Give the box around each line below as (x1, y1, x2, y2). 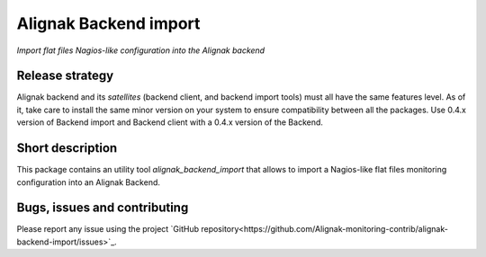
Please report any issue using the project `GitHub (16, 224, 200, 235)
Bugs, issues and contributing (16, 200, 189, 216)
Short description (16, 140, 118, 156)
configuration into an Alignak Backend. (16, 176, 161, 188)
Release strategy (16, 68, 114, 84)
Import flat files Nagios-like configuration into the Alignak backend (16, 45, 265, 56)
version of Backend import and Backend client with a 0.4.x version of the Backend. (16, 117, 324, 128)
